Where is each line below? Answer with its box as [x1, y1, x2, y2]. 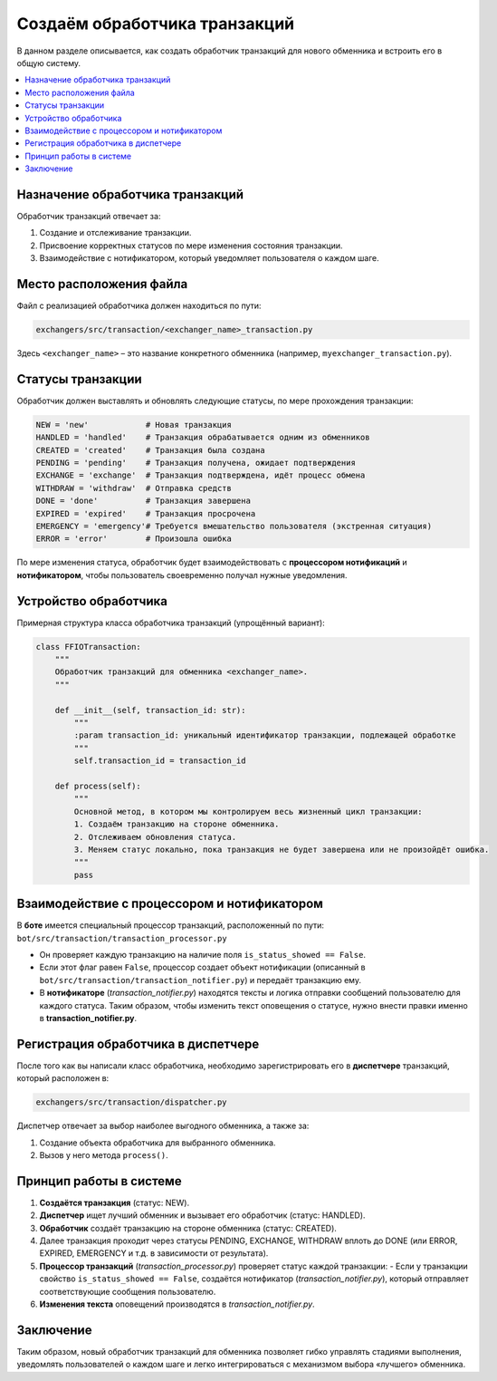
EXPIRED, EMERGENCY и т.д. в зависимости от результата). [39, 1248, 269, 1259]
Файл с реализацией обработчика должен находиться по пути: [16, 300, 262, 312]
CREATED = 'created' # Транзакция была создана [35, 445, 266, 455]
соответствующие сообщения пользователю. [39, 1286, 216, 1297]
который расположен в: [16, 1073, 110, 1084]
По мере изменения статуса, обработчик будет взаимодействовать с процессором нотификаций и [16, 557, 407, 568]
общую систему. [16, 57, 81, 68]
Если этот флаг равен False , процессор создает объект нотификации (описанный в [39, 961, 366, 973]
